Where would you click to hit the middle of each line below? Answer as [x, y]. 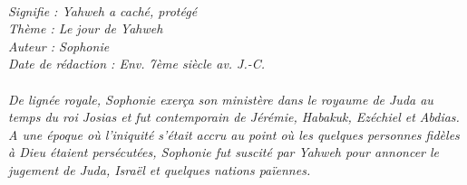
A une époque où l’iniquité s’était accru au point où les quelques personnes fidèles [234, 134]
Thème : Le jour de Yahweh [86, 28]
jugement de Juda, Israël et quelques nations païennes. [160, 169]
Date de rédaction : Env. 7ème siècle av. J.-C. [137, 64]
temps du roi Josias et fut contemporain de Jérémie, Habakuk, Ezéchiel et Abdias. [234, 117]
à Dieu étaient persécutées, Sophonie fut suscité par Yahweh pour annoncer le [224, 152]
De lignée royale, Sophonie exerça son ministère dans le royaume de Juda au [221, 99]
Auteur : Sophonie [59, 46]
